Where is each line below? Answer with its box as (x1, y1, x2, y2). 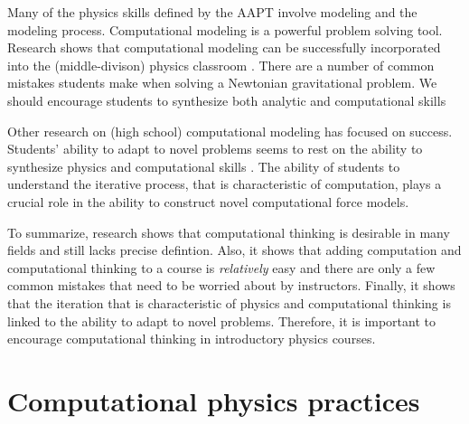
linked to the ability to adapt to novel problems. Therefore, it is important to (7, 311, 436, 330)
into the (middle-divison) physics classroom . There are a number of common (7, 55, 435, 74)
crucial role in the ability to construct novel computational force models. (7, 192, 409, 211)
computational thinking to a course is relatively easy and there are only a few (7, 258, 436, 277)
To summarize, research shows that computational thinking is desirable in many (7, 222, 450, 241)
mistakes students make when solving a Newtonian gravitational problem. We (7, 73, 437, 92)
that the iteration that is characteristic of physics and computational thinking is (7, 293, 451, 312)
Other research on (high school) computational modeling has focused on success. (7, 121, 453, 140)
